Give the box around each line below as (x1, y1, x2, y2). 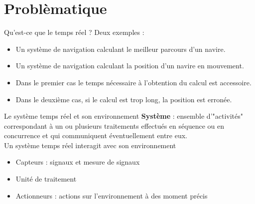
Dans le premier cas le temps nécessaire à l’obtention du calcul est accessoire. (15, 77, 252, 87)
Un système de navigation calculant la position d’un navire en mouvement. (15, 60, 244, 71)
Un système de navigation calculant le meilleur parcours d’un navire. (15, 43, 226, 54)
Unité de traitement (15, 174, 77, 184)
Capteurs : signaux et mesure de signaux (15, 157, 140, 167)
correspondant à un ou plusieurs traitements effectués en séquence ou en (4, 120, 224, 131)
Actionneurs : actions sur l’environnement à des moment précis (15, 190, 208, 201)
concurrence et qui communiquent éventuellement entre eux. (4, 130, 187, 141)
